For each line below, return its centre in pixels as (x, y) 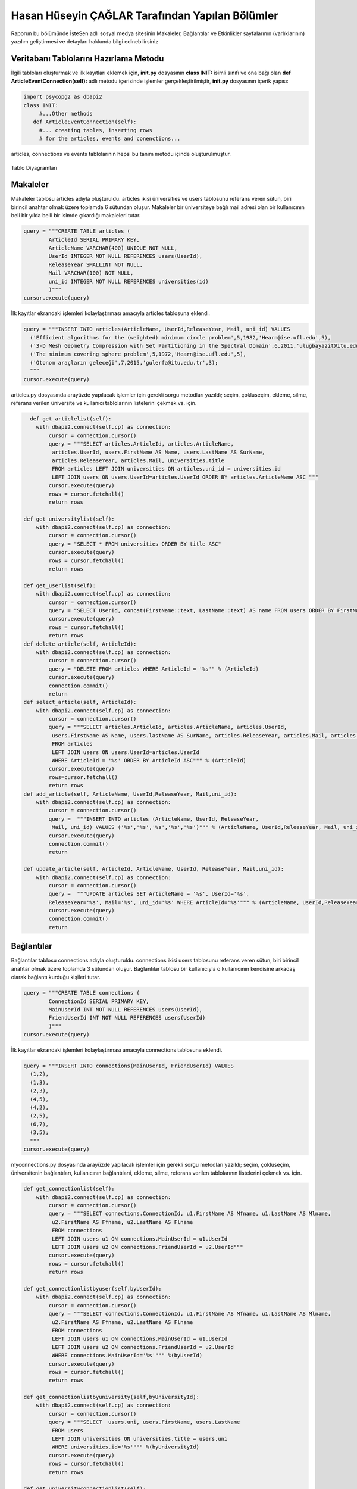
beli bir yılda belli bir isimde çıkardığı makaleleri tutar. (76, 216)
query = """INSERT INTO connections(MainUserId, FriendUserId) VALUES (129, 1066)
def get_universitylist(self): (69, 519)
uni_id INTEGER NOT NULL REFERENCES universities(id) (129, 281)
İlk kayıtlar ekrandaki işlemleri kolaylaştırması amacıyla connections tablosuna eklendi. (117, 1050)
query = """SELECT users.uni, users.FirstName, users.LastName (144, 1422)
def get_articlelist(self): (71, 419)
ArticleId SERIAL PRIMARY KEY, (94, 239)
